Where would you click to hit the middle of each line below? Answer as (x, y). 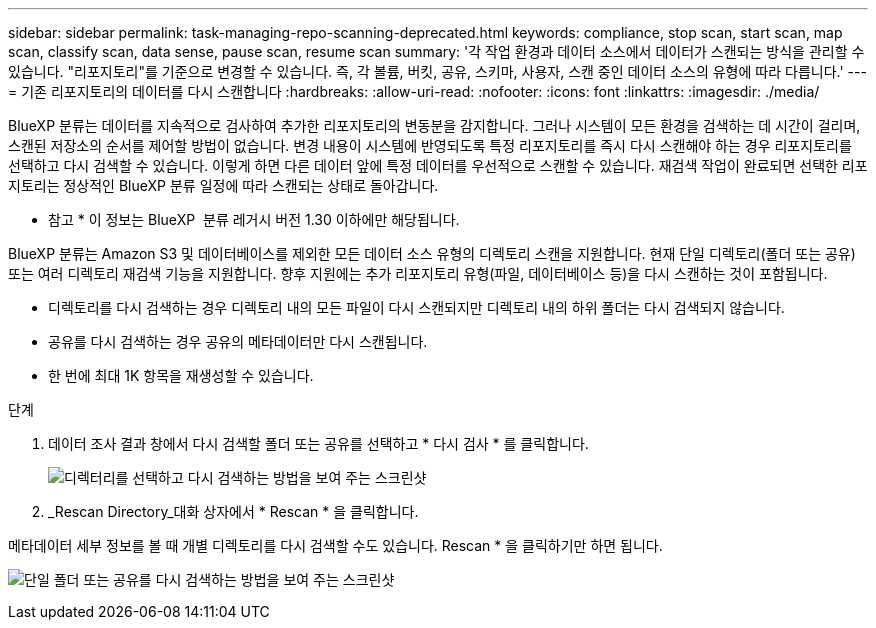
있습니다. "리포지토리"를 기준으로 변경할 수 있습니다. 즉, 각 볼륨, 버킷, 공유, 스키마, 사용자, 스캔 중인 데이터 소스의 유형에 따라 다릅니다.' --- (437, 71)
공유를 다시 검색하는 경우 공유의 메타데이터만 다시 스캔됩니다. (238, 341)
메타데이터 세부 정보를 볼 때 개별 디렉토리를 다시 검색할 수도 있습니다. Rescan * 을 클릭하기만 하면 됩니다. (335, 545)
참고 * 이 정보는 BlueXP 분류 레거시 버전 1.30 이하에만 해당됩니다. (254, 219)
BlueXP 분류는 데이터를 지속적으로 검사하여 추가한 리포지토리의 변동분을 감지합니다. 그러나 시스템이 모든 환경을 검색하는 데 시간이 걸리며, (434, 125)
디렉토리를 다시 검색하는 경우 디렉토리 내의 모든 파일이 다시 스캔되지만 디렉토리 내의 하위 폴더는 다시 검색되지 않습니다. (416, 307)
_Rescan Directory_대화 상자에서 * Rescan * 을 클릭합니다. (233, 511)
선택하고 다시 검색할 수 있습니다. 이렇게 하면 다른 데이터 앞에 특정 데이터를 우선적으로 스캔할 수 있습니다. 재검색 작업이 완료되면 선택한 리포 (438, 165)
